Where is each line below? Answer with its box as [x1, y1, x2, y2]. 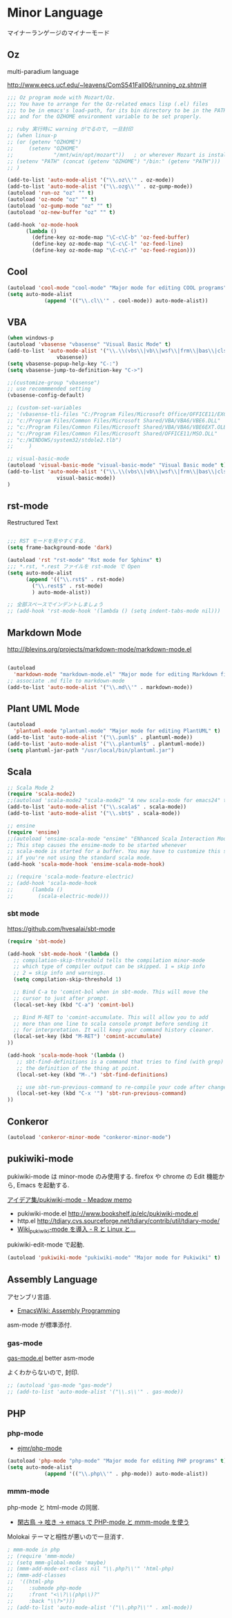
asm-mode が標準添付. [7, 1320, 72, 1329]
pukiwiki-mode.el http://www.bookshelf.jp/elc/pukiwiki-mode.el [17, 1209, 199, 1218]
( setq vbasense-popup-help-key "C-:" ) [7, 360, 119, 367]
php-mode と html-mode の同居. [7, 1503, 100, 1511]
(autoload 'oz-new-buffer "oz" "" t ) [7, 208, 116, 215]
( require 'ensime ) [7, 828, 60, 836]
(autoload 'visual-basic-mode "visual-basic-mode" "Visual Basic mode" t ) [7, 462, 227, 469]
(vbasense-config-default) [7, 392, 85, 399]
